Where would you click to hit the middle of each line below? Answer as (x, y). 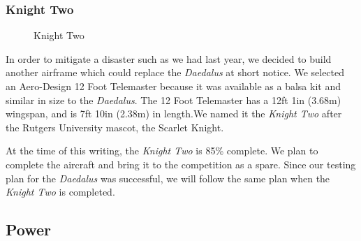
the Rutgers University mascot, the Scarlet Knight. (115, 127)
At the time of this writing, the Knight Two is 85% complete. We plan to (162, 151)
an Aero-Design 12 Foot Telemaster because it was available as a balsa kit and (173, 86)
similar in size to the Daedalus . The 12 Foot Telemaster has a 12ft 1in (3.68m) (174, 100)
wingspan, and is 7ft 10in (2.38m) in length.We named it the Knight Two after (174, 114)
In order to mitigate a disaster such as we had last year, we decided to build (169, 58)
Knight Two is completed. (60, 192)
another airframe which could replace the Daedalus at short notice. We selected (175, 72)
